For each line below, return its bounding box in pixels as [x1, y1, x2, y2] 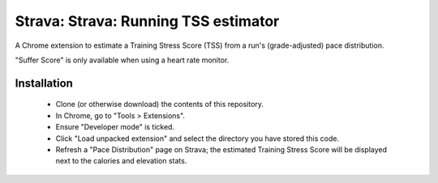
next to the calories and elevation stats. [55, 156, 187, 166]
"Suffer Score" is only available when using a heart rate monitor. [15, 55, 230, 65]
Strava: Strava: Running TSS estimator [15, 12, 280, 30]
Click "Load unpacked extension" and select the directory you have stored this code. [55, 134, 340, 143]
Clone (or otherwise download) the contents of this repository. [55, 100, 264, 109]
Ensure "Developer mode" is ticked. [55, 122, 174, 132]
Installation [15, 76, 73, 90]
